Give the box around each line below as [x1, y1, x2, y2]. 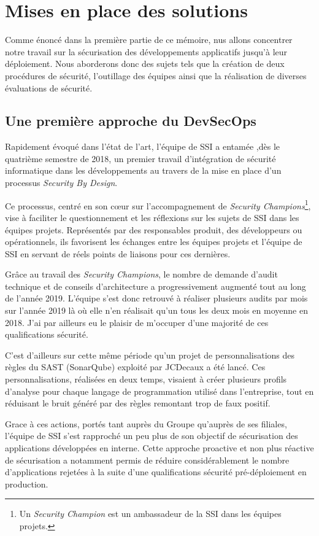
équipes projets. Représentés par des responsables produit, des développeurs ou [5, 223, 302, 236]
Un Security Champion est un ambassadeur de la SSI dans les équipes [19, 507, 282, 520]
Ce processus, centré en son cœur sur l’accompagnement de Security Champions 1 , [5, 197, 311, 212]
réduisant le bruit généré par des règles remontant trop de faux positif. [5, 397, 271, 410]
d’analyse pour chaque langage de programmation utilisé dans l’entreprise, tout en [5, 384, 314, 397]
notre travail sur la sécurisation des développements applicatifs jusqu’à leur [5, 45, 288, 58]
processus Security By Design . [5, 176, 118, 189]
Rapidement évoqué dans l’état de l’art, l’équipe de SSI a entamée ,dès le [5, 140, 280, 153]
